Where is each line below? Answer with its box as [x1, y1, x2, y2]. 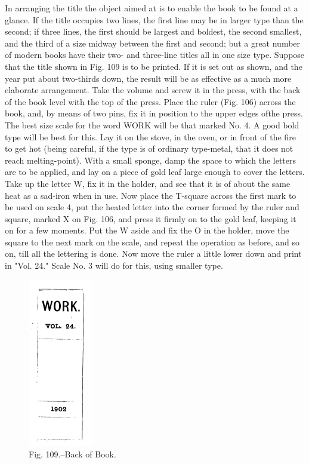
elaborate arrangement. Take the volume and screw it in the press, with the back [5, 84, 301, 96]
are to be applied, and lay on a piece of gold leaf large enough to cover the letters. [5, 165, 305, 178]
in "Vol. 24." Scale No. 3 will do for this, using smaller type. [5, 259, 223, 272]
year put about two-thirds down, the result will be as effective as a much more [5, 72, 292, 84]
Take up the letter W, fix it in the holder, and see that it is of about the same [5, 177, 291, 189]
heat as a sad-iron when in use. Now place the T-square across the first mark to [5, 189, 296, 201]
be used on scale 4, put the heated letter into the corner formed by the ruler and [5, 201, 299, 213]
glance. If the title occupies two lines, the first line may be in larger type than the [5, 13, 304, 26]
